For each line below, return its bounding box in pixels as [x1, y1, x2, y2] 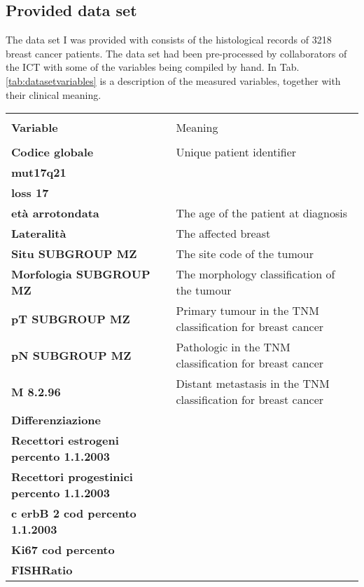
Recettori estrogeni [11, 432, 119, 449]
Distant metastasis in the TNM [176, 375, 330, 392]
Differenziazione [11, 412, 101, 429]
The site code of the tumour [176, 245, 314, 262]
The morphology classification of [176, 266, 335, 283]
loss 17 [11, 184, 49, 201]
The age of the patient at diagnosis [176, 205, 348, 222]
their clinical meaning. [6, 87, 101, 102]
